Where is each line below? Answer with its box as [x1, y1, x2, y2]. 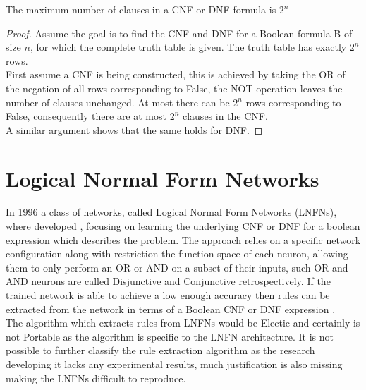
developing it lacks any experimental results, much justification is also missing [6, 357, 343, 371]
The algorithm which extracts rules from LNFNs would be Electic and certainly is [6, 315, 360, 330]
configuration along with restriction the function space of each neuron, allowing [6, 246, 348, 261]
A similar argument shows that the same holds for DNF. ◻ [6, 122, 263, 137]
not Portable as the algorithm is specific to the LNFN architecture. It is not [6, 329, 334, 343]
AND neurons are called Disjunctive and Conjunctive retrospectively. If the [6, 274, 331, 288]
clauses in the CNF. [182, 109, 268, 123]
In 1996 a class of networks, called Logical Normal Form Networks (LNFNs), [6, 205, 337, 219]
